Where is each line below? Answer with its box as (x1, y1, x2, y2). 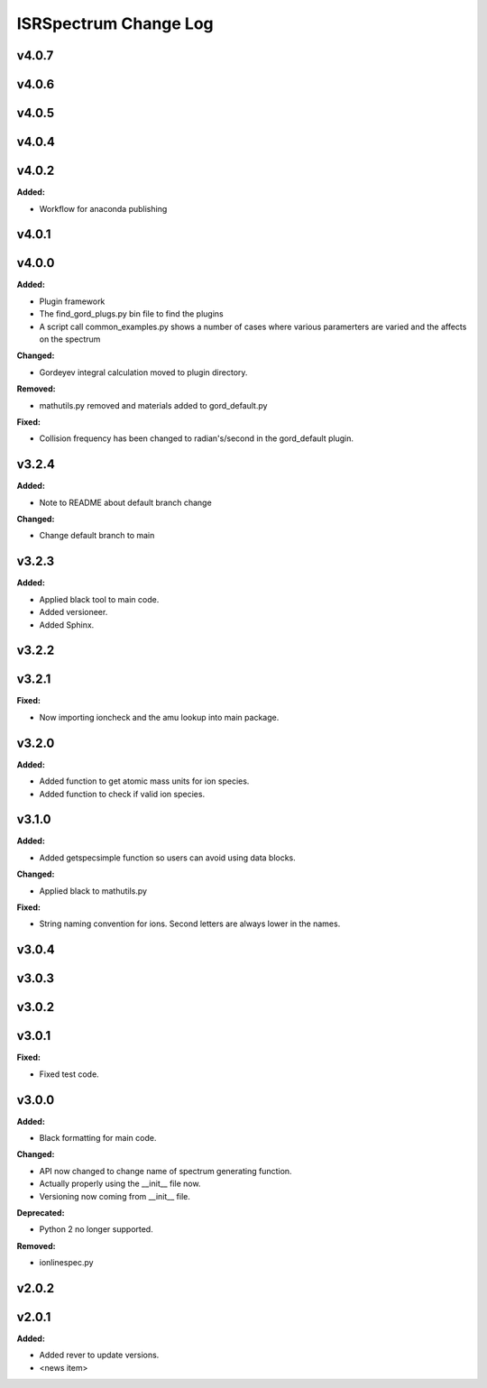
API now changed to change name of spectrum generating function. (39, 1165, 292, 1176)
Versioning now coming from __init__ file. (39, 1190, 191, 1201)
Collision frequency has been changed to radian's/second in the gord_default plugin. (39, 433, 354, 444)
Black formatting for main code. (39, 1133, 157, 1143)
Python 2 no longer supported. (39, 1224, 153, 1235)
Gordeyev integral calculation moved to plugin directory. (39, 366, 248, 378)
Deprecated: (16, 1207, 65, 1218)
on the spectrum (39, 334, 101, 345)
